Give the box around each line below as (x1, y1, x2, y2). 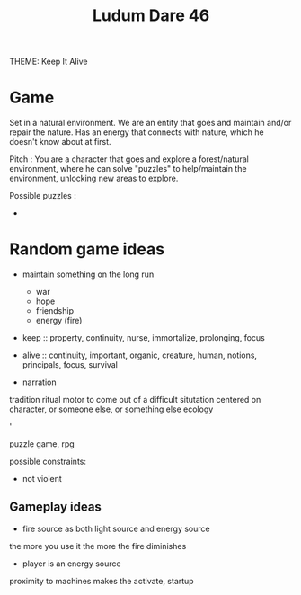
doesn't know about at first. (9, 137, 111, 147)
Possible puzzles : (9, 191, 76, 201)
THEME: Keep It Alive (9, 56, 88, 67)
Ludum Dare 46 (92, 5, 210, 26)
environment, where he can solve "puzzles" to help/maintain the (9, 164, 247, 174)
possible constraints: (9, 456, 87, 467)
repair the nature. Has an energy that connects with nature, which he (9, 127, 264, 138)
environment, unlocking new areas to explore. (9, 173, 179, 184)
